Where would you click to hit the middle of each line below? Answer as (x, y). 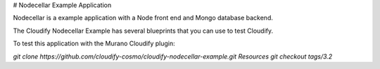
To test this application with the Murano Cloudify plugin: (94, 44)
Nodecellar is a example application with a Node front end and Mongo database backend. (143, 18)
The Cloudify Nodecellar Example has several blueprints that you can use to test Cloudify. (143, 31)
